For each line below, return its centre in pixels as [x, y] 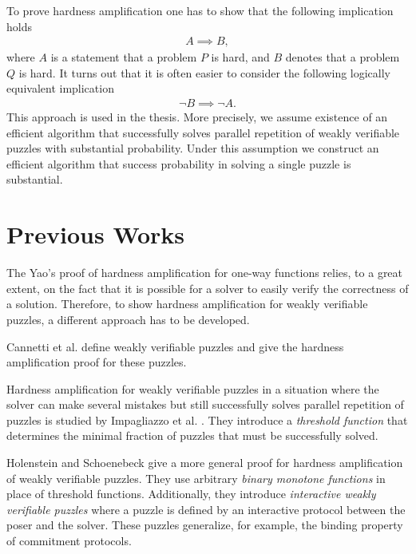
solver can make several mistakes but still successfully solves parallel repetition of [205, 404]
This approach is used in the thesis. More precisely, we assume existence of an [197, 117]
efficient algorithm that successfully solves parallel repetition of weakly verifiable [203, 132]
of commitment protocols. [69, 541]
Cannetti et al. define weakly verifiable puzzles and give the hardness [175, 346]
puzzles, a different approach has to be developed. [128, 319]
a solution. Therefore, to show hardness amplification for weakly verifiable [187, 304]
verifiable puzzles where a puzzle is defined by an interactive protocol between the [206, 509]
